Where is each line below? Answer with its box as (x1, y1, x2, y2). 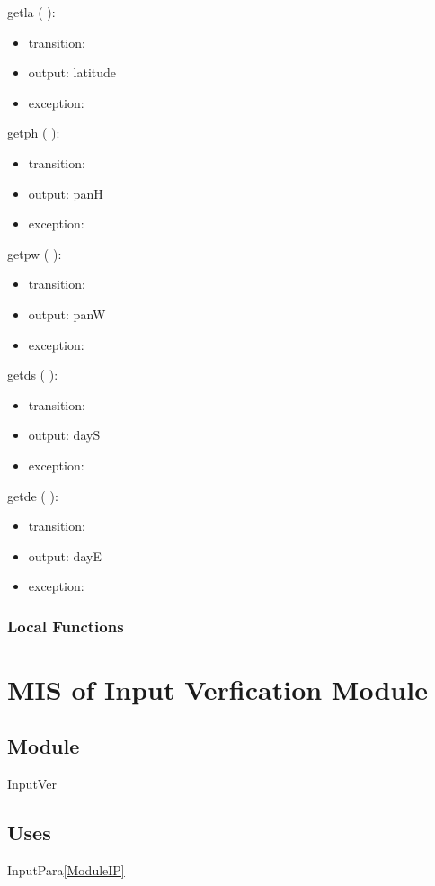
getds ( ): (7, 365, 58, 384)
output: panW (28, 304, 106, 323)
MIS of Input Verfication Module (7, 670, 428, 707)
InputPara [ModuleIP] (7, 861, 125, 880)
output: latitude (28, 63, 117, 82)
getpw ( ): (7, 244, 62, 263)
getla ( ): (7, 3, 56, 21)
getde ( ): (7, 486, 58, 505)
